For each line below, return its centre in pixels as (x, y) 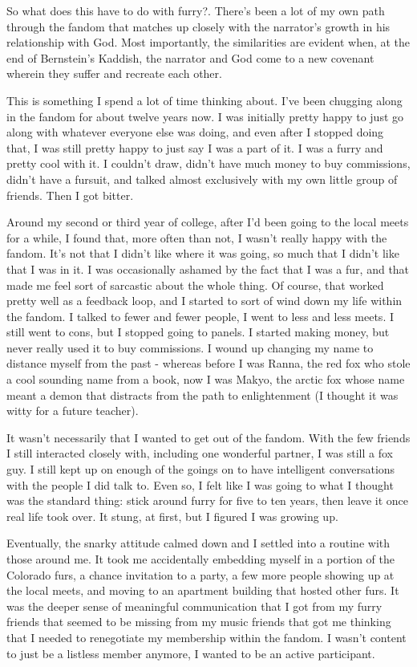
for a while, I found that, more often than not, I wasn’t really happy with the (197, 237)
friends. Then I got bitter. (70, 195)
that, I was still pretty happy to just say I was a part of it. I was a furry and (195, 147)
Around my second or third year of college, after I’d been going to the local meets (208, 222)
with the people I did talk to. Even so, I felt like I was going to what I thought (200, 484)
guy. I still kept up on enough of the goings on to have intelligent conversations (201, 469)
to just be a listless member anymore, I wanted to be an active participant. (191, 653)
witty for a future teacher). (73, 411)
